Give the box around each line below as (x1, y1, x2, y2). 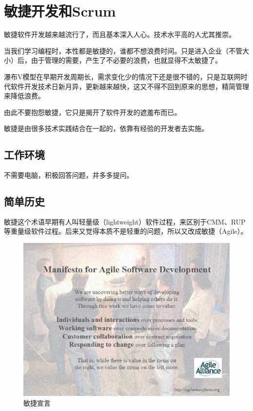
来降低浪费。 (4, 91, 45, 101)
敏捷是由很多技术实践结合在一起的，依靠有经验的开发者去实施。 (4, 123, 208, 133)
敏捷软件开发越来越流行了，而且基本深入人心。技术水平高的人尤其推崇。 (4, 29, 235, 39)
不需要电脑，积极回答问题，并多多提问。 (4, 170, 133, 180)
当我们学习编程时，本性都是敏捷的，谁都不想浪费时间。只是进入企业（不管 (4, 45, 242, 56)
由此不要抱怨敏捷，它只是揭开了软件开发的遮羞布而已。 (4, 107, 181, 117)
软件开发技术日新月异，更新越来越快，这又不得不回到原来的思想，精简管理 (10, 81, 249, 91)
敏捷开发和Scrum (4, 1, 116, 21)
